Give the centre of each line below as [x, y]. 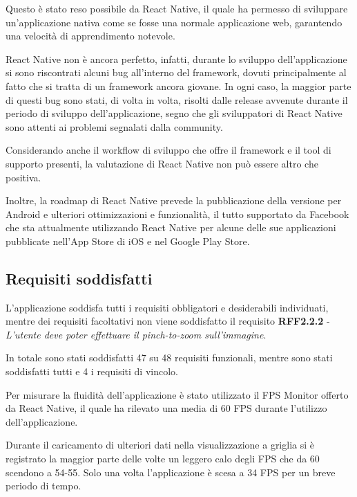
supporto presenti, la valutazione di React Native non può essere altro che [162, 163]
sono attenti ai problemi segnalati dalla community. [114, 126]
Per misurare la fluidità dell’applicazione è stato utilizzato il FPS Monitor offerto [177, 394]
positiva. [23, 177]
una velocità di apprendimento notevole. [90, 36]
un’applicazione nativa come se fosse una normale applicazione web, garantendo [174, 22]
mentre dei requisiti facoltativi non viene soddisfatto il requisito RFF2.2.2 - [168, 321]
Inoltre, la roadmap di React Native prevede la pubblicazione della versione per [174, 200]
